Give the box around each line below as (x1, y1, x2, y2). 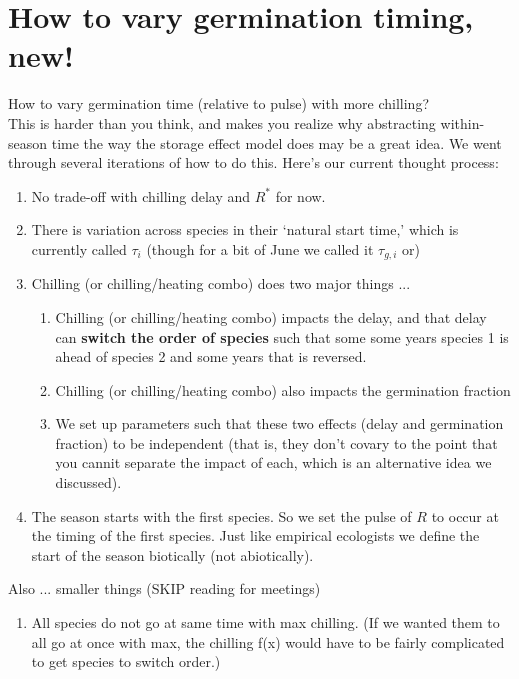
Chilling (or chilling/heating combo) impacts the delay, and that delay (55, 306, 487, 327)
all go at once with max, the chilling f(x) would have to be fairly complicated (31, 631, 505, 652)
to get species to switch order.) (31, 651, 221, 672)
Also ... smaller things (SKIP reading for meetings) (8, 578, 321, 599)
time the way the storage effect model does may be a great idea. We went (51, 132, 502, 153)
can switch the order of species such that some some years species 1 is (55, 326, 509, 347)
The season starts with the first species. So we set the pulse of (31, 505, 412, 526)
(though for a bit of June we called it (146, 238, 374, 259)
